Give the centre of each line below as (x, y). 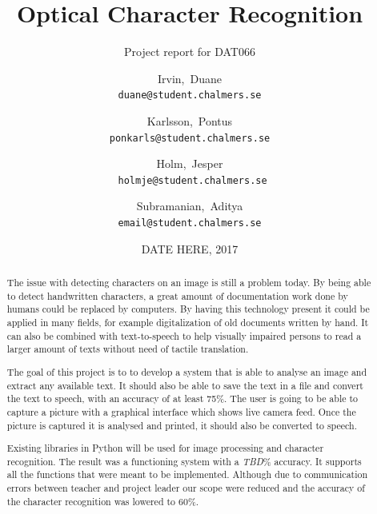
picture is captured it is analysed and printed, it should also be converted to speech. (182, 425)
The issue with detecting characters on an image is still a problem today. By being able (189, 283)
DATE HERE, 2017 (190, 248)
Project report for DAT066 (190, 52)
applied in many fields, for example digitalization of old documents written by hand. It (188, 323)
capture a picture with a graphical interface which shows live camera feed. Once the (181, 411)
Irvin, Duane (190, 78)
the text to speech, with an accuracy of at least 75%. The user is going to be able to (182, 398)
